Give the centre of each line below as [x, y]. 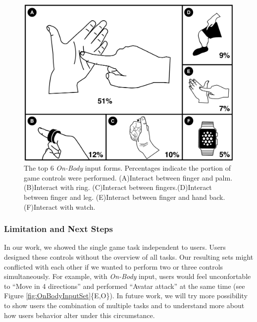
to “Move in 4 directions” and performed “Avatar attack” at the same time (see [125, 286]
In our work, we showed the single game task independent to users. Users [115, 247]
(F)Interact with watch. [60, 207]
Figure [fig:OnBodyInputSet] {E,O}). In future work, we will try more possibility [126, 296]
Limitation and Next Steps [58, 229]
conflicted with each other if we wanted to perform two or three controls [114, 266]
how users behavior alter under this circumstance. [79, 315]
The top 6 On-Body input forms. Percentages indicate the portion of [127, 168]
